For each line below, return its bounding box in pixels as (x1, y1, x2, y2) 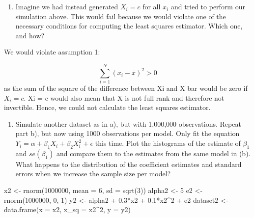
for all (142, 1, 161, 11)
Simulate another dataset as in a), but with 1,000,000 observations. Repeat (15, 118, 241, 129)
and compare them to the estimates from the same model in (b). (56, 148, 251, 158)
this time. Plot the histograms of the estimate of (95, 138, 241, 148)
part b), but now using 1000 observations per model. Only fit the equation (15, 128, 240, 138)
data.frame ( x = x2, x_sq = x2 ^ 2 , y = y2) (4, 204, 131, 215)
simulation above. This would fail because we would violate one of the (15, 11, 226, 21)
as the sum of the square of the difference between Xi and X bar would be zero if (4, 83, 248, 93)
